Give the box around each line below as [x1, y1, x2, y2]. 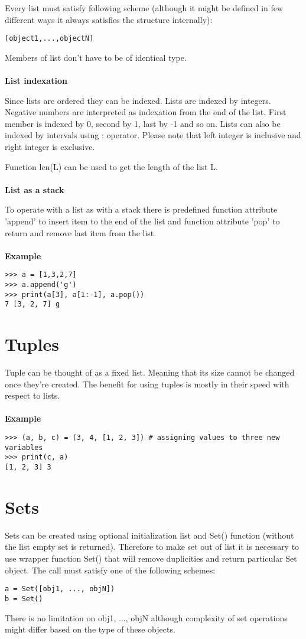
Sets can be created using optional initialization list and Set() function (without [5, 529, 294, 541]
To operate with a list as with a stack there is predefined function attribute [5, 203, 278, 216]
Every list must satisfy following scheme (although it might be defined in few [5, 2, 284, 14]
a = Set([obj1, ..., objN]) [5, 585, 115, 594]
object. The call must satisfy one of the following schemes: [5, 563, 216, 576]
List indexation [5, 74, 67, 87]
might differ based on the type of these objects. [5, 623, 175, 635]
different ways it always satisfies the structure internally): [5, 13, 213, 25]
